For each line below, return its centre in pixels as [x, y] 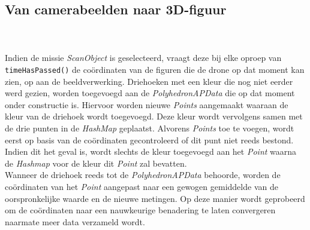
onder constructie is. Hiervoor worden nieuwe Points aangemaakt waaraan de [147, 104]
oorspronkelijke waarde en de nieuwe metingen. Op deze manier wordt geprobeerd [155, 198]
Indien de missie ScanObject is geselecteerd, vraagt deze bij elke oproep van [143, 58]
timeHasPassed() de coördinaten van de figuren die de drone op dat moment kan [155, 69]
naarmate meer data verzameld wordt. [75, 221]
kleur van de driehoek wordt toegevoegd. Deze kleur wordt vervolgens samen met [154, 116]
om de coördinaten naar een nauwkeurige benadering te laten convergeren [140, 210]
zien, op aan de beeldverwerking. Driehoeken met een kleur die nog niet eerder [149, 81]
